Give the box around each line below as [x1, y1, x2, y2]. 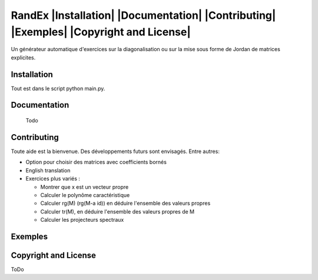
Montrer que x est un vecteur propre [40, 183, 129, 191]
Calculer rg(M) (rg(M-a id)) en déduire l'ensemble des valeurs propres [40, 200, 211, 207]
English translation [25, 166, 71, 174]
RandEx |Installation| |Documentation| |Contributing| [11, 9, 276, 22]
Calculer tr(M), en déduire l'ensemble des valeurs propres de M [40, 208, 194, 215]
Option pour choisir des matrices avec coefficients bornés [25, 159, 167, 166]
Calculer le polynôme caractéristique [40, 191, 130, 198]
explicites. [11, 54, 36, 61]
